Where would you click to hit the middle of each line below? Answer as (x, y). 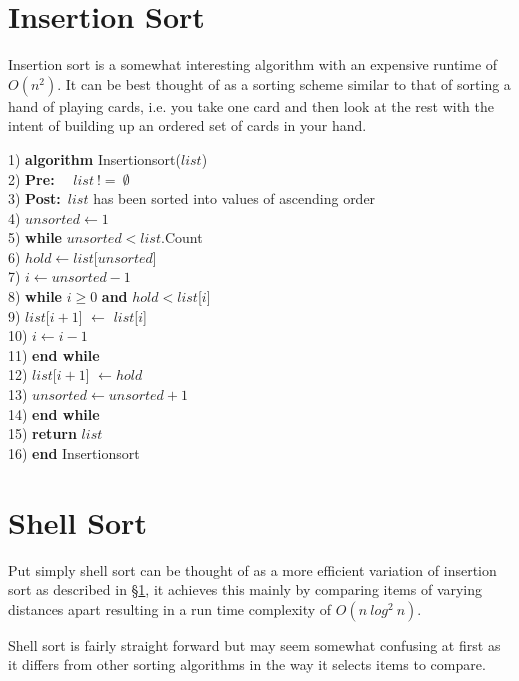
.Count (182, 237)
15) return (42, 433)
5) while (35, 237)
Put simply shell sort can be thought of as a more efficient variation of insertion (252, 569)
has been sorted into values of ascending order (234, 198)
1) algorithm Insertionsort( (94, 158)
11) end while (54, 354)
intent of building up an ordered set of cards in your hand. (187, 125)
